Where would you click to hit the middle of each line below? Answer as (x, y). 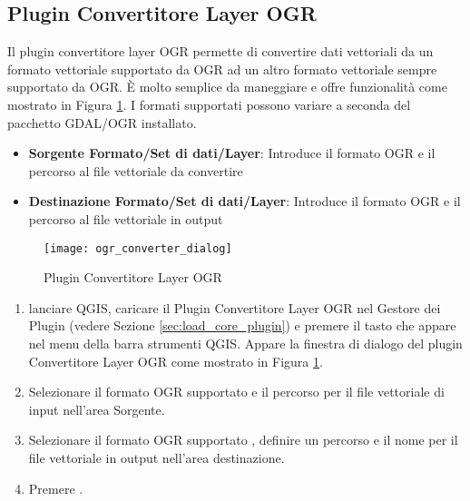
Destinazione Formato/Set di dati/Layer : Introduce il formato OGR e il (245, 201)
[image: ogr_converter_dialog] (138, 248)
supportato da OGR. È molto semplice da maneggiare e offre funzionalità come (227, 87)
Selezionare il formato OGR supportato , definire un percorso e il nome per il (243, 440)
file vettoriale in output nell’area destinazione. (157, 457)
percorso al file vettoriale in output (126, 218)
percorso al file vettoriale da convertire (136, 170)
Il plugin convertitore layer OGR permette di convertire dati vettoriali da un (220, 51)
